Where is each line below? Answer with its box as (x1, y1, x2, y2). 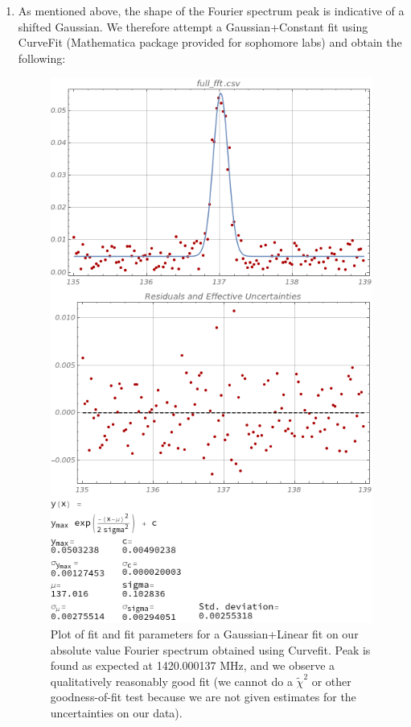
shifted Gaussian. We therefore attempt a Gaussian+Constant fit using (18, 18, 368, 35)
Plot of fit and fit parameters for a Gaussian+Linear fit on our (50, 626, 359, 642)
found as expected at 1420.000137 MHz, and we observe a (50, 657, 335, 674)
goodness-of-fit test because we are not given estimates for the (50, 688, 356, 705)
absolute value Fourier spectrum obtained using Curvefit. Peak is (50, 641, 371, 658)
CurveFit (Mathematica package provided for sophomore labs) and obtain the (18, 34, 402, 51)
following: (18, 49, 66, 66)
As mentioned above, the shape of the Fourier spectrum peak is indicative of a (18, 2, 405, 19)
